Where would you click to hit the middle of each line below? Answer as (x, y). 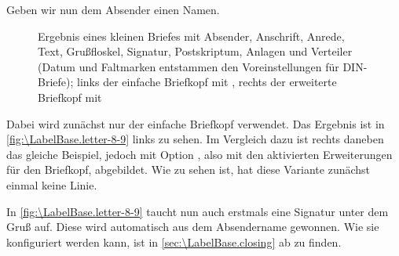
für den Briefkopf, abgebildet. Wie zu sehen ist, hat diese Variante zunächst (189, 169)
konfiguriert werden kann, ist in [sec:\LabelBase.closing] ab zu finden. (174, 242)
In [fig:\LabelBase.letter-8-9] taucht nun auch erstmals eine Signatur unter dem (198, 211)
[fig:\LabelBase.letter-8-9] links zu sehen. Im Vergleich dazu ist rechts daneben (195, 139)
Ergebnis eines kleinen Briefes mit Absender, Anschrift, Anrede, (191, 36)
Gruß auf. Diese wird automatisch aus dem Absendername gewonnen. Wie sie (193, 227)
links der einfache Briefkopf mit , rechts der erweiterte (207, 82)
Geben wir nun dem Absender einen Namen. (113, 9)
